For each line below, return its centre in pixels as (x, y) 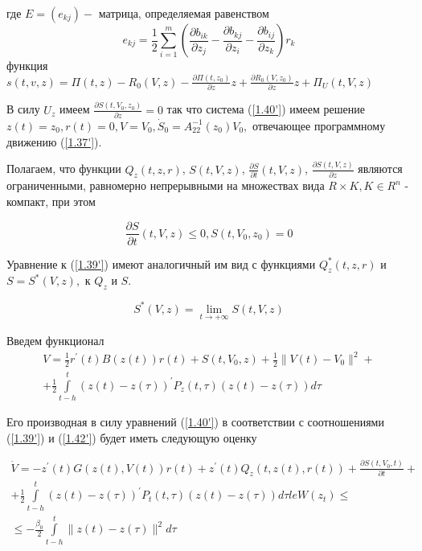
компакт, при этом (51, 201)
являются (380, 169)
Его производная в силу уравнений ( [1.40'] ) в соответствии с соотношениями (195, 421)
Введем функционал (55, 340)
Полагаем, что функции (64, 169)
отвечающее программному (319, 125)
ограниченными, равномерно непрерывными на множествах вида (166, 185)
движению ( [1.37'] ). (54, 141)
